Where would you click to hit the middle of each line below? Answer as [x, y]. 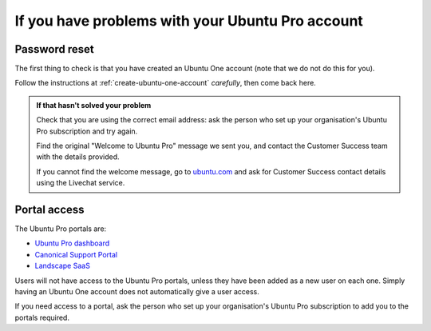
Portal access [49, 209]
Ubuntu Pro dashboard [72, 243]
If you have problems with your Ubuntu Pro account [189, 21]
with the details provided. [78, 157]
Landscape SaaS [63, 266]
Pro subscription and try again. [87, 131]
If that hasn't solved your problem [94, 105]
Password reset [55, 49]
